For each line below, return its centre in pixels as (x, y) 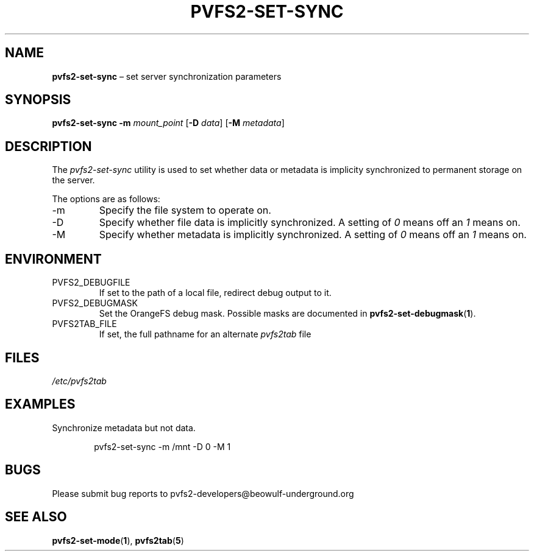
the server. (73, 180)
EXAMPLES (40, 404)
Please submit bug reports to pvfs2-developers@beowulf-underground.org (203, 493)
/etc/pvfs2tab (79, 381)
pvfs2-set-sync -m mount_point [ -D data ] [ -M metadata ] (168, 123)
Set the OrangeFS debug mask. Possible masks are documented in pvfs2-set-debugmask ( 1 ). (287, 314)
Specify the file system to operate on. (185, 210)
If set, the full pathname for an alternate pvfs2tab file (205, 334)
